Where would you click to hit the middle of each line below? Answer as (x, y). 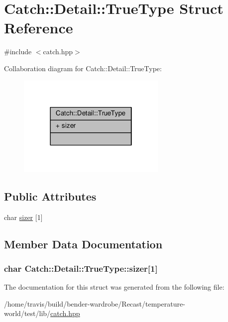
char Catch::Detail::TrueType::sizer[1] (81, 268)
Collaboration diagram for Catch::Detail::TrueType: (83, 68)
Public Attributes (50, 196)
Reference (39, 28)
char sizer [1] (23, 217)
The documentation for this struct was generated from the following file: (114, 287)
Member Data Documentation (83, 244)
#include (18, 52)
